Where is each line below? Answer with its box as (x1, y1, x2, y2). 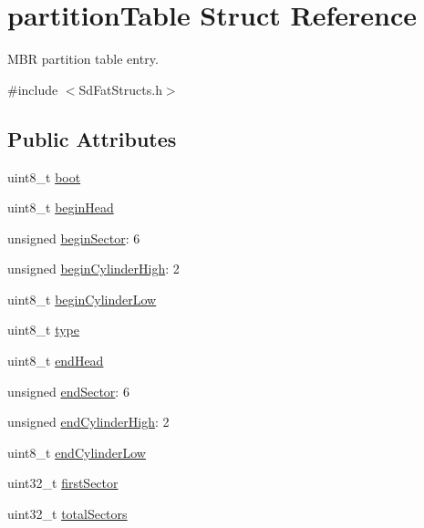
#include (7, 79, 58, 98)
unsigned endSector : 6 (7, 381, 129, 400)
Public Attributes (7, 124, 177, 152)
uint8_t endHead (7, 351, 104, 370)
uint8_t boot (7, 167, 81, 186)
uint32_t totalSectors (7, 504, 128, 523)
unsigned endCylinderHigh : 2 (7, 412, 170, 431)
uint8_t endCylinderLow (7, 442, 146, 461)
